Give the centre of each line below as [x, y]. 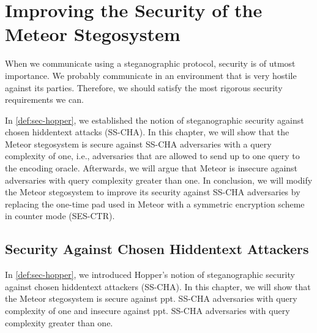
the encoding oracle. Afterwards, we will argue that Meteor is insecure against [151, 168]
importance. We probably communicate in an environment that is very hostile [151, 75]
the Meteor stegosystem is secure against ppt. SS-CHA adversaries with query [151, 298]
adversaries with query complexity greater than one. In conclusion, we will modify [159, 180]
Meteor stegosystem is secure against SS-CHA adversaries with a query [138, 144]
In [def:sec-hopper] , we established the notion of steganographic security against [155, 120]
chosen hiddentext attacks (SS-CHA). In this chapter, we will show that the [147, 132]
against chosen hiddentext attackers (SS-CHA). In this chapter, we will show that [158, 286]
